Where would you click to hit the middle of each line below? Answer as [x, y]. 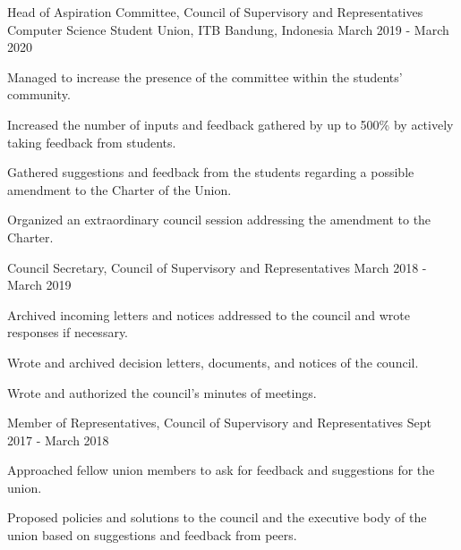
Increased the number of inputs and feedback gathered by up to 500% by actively [230, 124]
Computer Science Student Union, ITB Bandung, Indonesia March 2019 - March [228, 29]
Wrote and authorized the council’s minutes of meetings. [162, 392]
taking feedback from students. [92, 142]
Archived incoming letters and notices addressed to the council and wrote [209, 314]
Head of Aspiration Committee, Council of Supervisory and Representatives [215, 12]
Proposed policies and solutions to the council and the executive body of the [217, 517]
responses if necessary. [68, 332]
